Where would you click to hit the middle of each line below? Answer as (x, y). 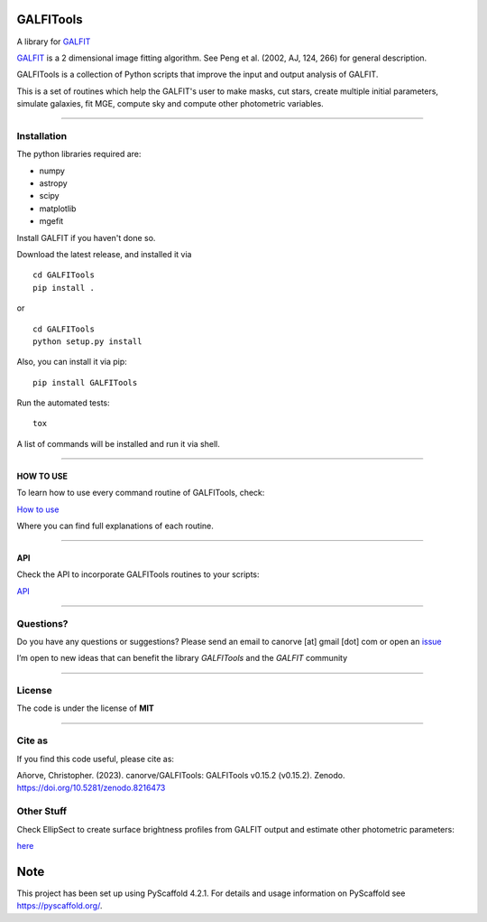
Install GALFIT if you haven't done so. (86, 237)
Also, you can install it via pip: (72, 362)
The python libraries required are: (79, 154)
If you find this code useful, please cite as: (96, 759)
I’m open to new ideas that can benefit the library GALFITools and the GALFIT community (182, 658)
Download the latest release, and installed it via (104, 254)
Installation (42, 135)
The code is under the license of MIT (86, 708)
